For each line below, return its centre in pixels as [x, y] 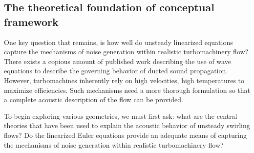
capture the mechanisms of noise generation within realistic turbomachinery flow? [126, 52]
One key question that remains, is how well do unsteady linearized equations [118, 42]
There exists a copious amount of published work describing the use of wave [117, 61]
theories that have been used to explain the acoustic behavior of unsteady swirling [127, 125]
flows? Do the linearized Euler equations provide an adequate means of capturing [126, 135]
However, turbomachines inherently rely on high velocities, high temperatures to [124, 80]
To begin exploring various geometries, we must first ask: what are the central [121, 116]
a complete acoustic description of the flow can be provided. [94, 99]
